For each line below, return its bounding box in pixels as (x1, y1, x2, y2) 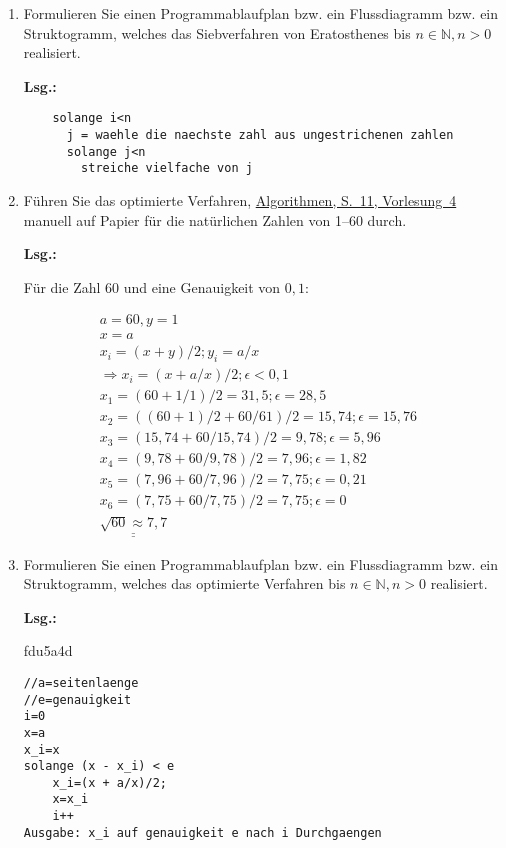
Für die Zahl (23, 276, 101, 297)
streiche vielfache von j (81, 161, 253, 176)
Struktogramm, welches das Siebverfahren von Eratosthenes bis (23, 22, 411, 43)
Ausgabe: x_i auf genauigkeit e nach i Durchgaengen (23, 825, 382, 840)
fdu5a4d (23, 640, 73, 661)
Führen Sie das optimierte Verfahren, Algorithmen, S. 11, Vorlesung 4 (23, 190, 457, 210)
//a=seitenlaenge (23, 675, 139, 690)
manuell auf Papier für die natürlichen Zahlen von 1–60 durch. (23, 209, 407, 230)
